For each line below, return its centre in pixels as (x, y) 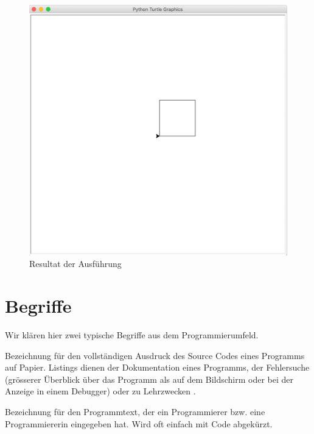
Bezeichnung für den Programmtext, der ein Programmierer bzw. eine (135, 412)
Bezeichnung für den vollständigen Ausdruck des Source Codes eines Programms (155, 355)
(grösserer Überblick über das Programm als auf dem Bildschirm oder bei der (149, 379)
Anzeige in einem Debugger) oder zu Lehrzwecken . (100, 391)
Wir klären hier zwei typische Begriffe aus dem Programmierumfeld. (132, 335)
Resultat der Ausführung (75, 264)
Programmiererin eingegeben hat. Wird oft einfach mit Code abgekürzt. (139, 423)
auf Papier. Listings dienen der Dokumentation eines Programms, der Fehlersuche (157, 367)
